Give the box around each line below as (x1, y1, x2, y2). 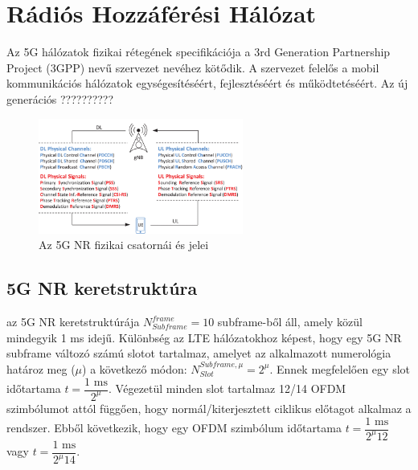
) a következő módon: (82, 360, 187, 377)
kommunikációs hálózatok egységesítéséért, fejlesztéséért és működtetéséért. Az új (6, 75, 408, 92)
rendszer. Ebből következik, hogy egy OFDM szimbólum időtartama (6, 419, 342, 436)
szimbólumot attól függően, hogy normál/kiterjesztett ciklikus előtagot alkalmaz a (6, 399, 412, 416)
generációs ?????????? (6, 90, 114, 107)
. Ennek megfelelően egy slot (269, 360, 410, 377)
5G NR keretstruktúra (6, 276, 198, 300)
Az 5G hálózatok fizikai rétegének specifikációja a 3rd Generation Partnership (6, 43, 391, 60)
